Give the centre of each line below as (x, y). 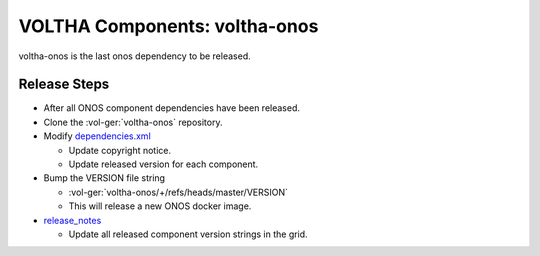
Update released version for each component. (163, 164)
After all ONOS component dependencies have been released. (171, 108)
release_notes (72, 220)
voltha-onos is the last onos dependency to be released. (134, 56)
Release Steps (64, 84)
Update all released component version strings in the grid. (188, 234)
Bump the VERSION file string (104, 178)
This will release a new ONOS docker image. (160, 206)
